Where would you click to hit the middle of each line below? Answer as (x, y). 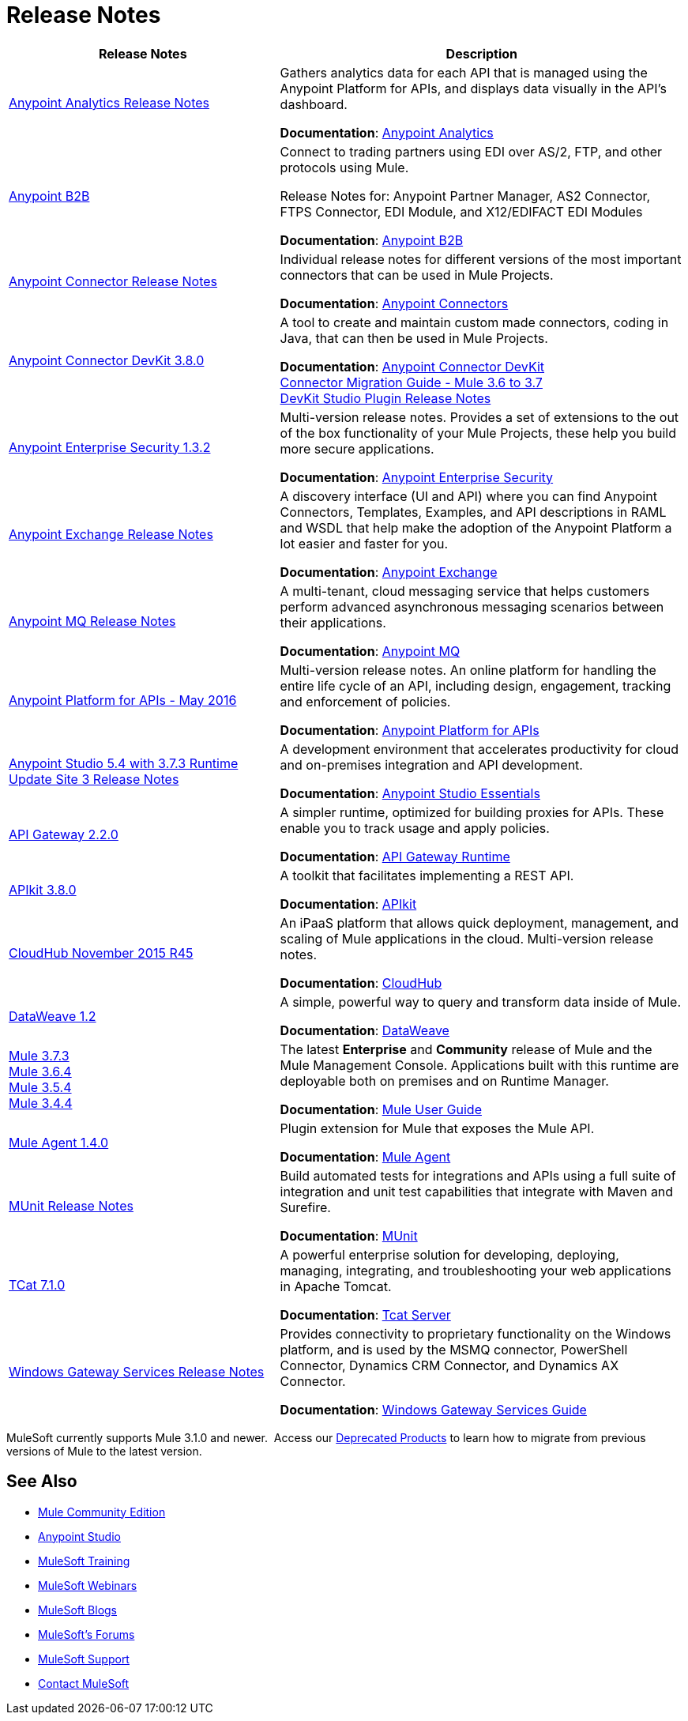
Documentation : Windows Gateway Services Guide (433, 1409)
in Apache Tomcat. (336, 1286)
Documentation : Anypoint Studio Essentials (410, 793)
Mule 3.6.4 (40, 1071)
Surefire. (305, 1207)
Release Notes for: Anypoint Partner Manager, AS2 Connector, (465, 196)
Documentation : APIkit (348, 904)
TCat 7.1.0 (37, 1284)
